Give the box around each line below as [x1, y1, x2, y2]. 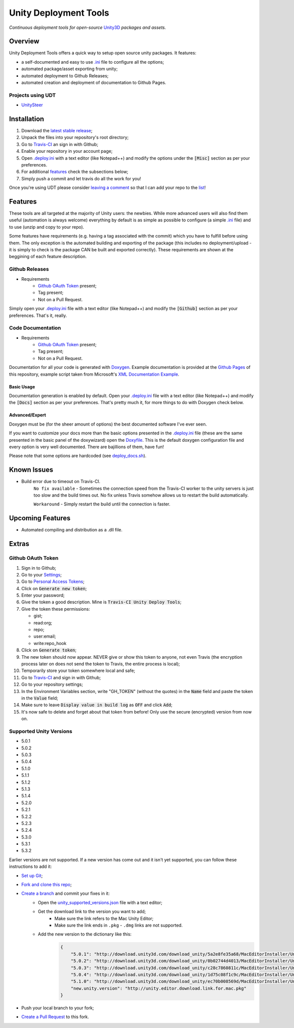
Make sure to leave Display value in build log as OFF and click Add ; [21, 702, 172, 708]
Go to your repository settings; [21, 681, 83, 688]
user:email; [33, 633, 56, 639]
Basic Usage [9, 383, 35, 389]
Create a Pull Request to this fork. [21, 1014, 89, 1020]
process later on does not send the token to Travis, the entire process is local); [21, 661, 180, 667]
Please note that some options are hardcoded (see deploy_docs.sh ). [9, 453, 147, 459]
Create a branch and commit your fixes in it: [21, 890, 110, 896]
